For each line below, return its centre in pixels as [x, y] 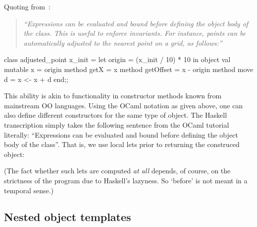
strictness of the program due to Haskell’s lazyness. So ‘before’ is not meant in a [126, 180]
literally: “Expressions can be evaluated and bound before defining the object [121, 134]
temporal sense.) [29, 190]
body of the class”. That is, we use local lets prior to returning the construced [122, 144]
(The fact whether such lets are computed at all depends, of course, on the [117, 171]
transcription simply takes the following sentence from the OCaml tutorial [117, 124]
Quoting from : [27, 6]
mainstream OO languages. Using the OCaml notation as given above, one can [124, 105]
